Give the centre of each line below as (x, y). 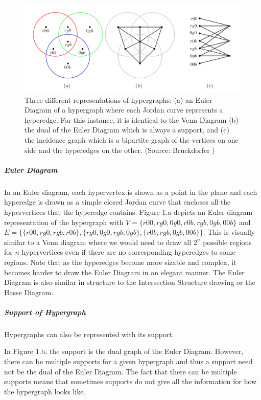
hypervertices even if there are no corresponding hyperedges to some (128, 252)
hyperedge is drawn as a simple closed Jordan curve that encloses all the (117, 202)
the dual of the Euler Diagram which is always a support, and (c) (127, 130)
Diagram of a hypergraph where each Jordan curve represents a (124, 110)
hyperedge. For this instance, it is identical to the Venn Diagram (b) (132, 119)
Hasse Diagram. (29, 292)
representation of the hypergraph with (64, 222)
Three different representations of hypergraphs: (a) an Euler (118, 99)
